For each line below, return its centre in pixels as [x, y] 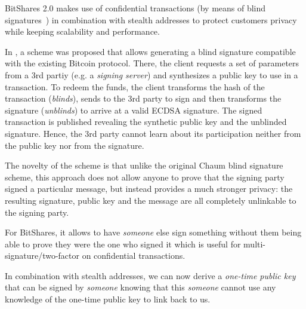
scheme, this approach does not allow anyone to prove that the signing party [145, 177]
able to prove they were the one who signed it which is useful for [123, 244]
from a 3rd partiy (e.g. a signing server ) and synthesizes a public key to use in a [152, 74]
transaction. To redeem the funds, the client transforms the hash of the [135, 86]
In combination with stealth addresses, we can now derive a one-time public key [150, 275]
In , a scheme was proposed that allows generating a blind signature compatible [150, 51]
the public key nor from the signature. [75, 145]
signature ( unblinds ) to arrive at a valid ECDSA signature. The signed [134, 110]
